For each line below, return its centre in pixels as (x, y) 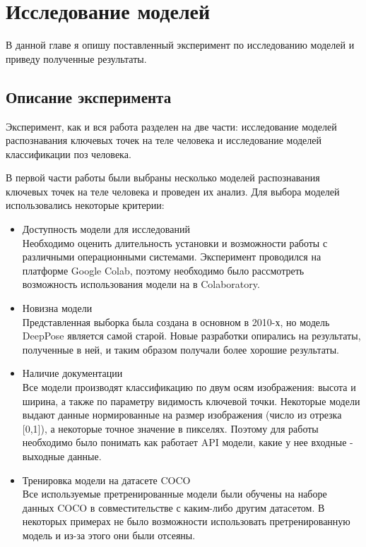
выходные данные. (62, 456)
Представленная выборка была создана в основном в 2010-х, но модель (176, 321)
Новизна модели (57, 308)
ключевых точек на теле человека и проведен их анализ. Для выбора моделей (173, 191)
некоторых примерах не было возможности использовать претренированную (186, 521)
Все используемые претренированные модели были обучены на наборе (175, 494)
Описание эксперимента (89, 96)
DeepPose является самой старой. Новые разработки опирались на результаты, (191, 336)
